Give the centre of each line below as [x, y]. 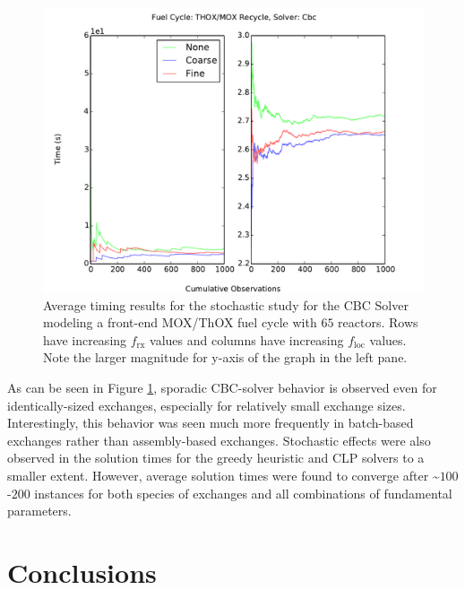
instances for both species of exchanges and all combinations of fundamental [243, 493]
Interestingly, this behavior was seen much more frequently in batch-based [211, 423]
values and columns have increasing [247, 339]
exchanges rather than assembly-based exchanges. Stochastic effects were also [219, 440]
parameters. [39, 511]
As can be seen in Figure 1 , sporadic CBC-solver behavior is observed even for [222, 387]
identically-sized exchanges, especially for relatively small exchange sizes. [207, 405]
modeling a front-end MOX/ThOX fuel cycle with [180, 322]
